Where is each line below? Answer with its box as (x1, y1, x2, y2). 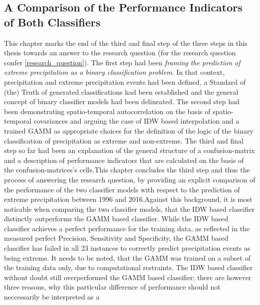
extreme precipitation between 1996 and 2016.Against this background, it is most (4, 194, 253, 204)
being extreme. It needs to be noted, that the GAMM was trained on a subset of (4, 252, 251, 263)
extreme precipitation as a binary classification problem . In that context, (4, 67, 225, 77)
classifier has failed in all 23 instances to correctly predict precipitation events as (4, 243, 251, 253)
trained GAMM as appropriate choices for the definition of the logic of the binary (4, 125, 254, 136)
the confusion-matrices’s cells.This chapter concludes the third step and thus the (4, 164, 250, 175)
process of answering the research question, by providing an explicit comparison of (4, 174, 256, 184)
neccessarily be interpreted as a (4, 292, 100, 302)
